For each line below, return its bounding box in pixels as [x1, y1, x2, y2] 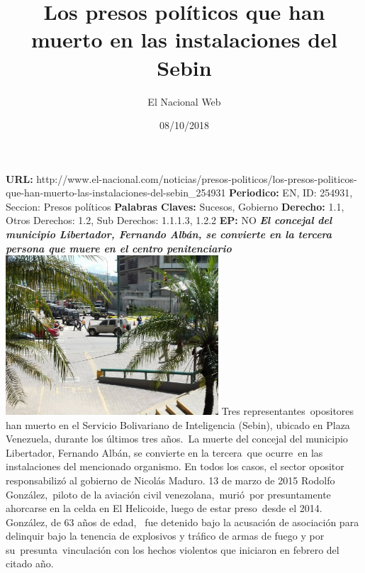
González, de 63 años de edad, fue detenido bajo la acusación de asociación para [6, 514, 359, 529]
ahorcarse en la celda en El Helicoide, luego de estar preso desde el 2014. [6, 501, 322, 516]
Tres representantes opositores [221, 403, 354, 418]
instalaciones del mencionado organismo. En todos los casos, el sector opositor [6, 459, 344, 474]
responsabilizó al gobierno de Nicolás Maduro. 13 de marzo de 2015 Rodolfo [6, 472, 335, 487]
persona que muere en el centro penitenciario [6, 240, 232, 255]
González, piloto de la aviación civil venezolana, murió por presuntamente [6, 486, 331, 501]
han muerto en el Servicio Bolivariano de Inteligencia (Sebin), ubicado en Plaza [6, 417, 350, 432]
